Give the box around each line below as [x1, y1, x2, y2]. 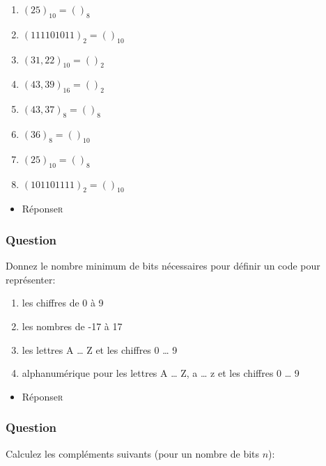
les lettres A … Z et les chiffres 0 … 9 [22, 342, 178, 357]
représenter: [6, 272, 56, 286]
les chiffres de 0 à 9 [22, 295, 104, 310]
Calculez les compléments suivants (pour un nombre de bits [6, 446, 260, 460]
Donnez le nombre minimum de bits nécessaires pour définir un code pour [6, 258, 320, 273]
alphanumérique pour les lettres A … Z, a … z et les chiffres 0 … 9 [22, 366, 300, 380]
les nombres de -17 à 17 [22, 318, 123, 333]
